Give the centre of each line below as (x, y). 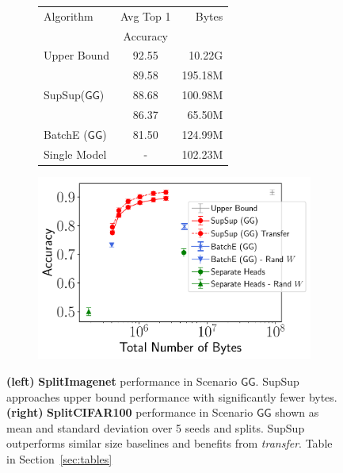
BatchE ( (66, 134)
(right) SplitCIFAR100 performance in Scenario (130, 412)
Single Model (75, 154)
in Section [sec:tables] (59, 459)
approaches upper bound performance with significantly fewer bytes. (172, 396)
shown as (297, 412)
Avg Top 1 (146, 15)
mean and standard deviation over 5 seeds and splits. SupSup (156, 427)
